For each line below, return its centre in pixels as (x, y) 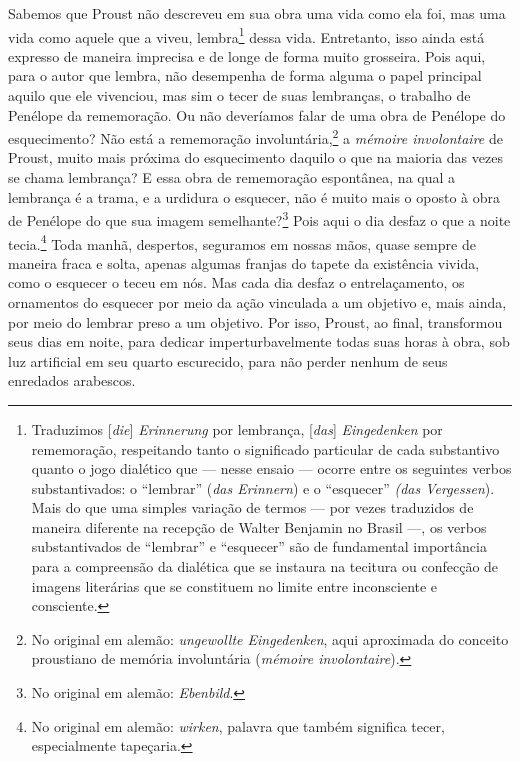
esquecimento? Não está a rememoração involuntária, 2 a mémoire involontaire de (255, 136)
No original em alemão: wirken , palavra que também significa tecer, (238, 725)
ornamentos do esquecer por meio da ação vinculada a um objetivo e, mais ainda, (257, 301)
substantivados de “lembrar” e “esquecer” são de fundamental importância (259, 546)
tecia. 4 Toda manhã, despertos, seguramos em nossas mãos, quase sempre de (242, 242)
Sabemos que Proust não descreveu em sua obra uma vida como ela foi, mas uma (257, 13)
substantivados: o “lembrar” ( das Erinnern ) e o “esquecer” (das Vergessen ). (263, 487)
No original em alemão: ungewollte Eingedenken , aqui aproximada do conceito (270, 638)
